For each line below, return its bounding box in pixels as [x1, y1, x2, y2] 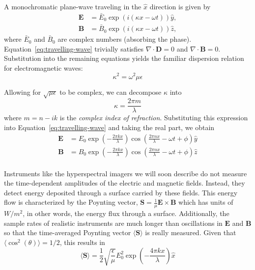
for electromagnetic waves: [4, 62, 83, 73]
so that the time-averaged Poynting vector [4, 227, 131, 238]
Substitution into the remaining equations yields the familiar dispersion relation [4, 53, 244, 63]
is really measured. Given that [145, 227, 236, 238]
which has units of [178, 197, 233, 207]
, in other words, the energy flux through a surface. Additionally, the [23, 208, 229, 218]
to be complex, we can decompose [59, 86, 162, 97]
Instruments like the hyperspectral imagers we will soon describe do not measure [4, 168, 247, 178]
